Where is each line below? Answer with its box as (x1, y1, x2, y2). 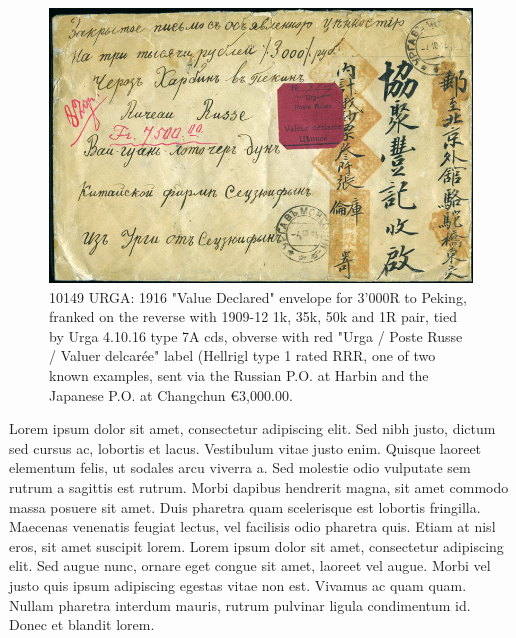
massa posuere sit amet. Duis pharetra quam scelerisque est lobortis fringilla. (9, 496, 481, 517)
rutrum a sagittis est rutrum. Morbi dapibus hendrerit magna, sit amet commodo (9, 477, 509, 497)
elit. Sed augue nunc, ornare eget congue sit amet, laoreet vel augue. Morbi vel (9, 555, 491, 576)
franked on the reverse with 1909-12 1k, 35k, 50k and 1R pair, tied (49, 306, 457, 327)
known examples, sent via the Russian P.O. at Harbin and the (49, 365, 429, 386)
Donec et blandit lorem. (9, 614, 155, 635)
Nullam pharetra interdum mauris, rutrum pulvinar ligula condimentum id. (9, 594, 471, 615)
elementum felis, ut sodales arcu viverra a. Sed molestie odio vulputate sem (9, 457, 471, 478)
